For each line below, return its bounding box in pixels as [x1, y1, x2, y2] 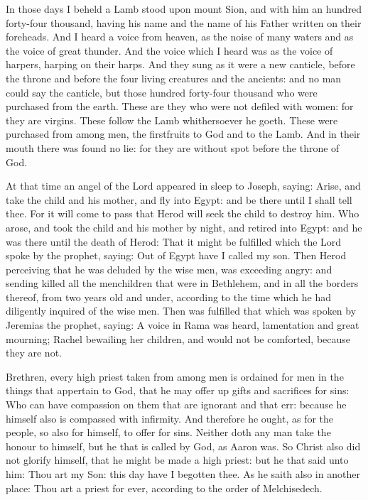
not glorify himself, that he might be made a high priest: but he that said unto [6, 452, 349, 467]
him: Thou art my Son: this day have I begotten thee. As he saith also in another [6, 467, 360, 481]
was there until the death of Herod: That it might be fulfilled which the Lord [6, 234, 342, 249]
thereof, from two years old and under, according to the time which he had [6, 289, 331, 304]
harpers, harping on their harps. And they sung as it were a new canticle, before [6, 57, 355, 72]
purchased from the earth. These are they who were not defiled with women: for [6, 99, 354, 114]
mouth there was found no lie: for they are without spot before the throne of [6, 140, 340, 155]
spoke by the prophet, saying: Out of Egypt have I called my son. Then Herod [6, 248, 347, 263]
